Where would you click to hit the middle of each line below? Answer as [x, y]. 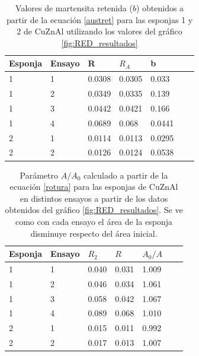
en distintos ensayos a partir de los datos [94, 198]
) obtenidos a [160, 8]
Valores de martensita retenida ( [74, 8]
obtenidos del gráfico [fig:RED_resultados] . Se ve [94, 210]
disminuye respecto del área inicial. [94, 233]
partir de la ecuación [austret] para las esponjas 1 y [99, 19]
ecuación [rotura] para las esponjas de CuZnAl [94, 187]
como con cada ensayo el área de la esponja [94, 221]
